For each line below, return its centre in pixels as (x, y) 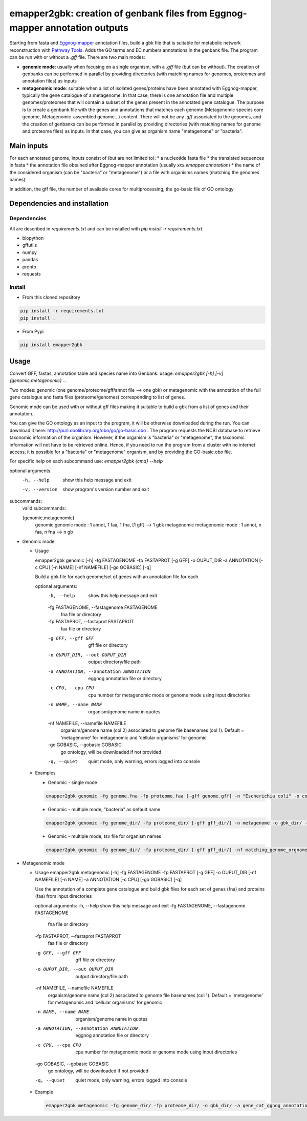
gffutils (30, 245)
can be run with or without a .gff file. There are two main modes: (77, 57)
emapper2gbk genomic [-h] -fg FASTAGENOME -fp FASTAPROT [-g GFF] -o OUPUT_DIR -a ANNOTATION (147, 560)
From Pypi (33, 331)
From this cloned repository (51, 298)
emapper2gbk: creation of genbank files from (108, 13)
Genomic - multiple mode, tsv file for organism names (104, 836)
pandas (30, 260)
